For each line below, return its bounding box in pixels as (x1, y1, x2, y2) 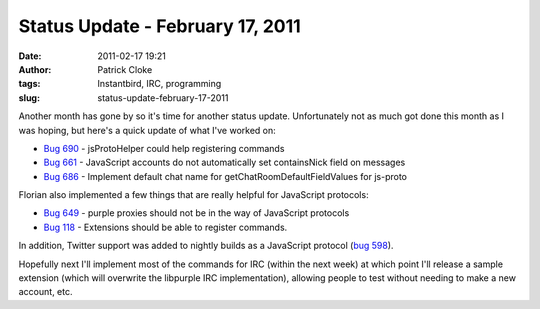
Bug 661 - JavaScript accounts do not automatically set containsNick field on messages (43, 156, 406, 169)
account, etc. (18, 286, 73, 298)
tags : (18, 78, 41, 90)
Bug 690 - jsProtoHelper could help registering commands (43, 142, 285, 154)
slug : (18, 91, 40, 104)
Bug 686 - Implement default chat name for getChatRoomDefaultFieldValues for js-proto (43, 170, 408, 182)
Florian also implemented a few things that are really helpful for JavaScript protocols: (18, 189, 369, 201)
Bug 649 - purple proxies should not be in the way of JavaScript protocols (43, 207, 350, 219)
